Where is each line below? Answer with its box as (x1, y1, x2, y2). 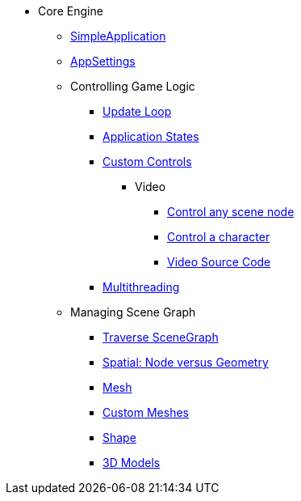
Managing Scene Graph (70, 305, 196, 319)
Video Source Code (167, 255, 271, 269)
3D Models (102, 456, 161, 469)
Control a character (167, 230, 270, 244)
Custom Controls (102, 155, 192, 168)
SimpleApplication (70, 29, 166, 43)
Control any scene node (167, 205, 295, 219)
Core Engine (38, 4, 103, 18)
